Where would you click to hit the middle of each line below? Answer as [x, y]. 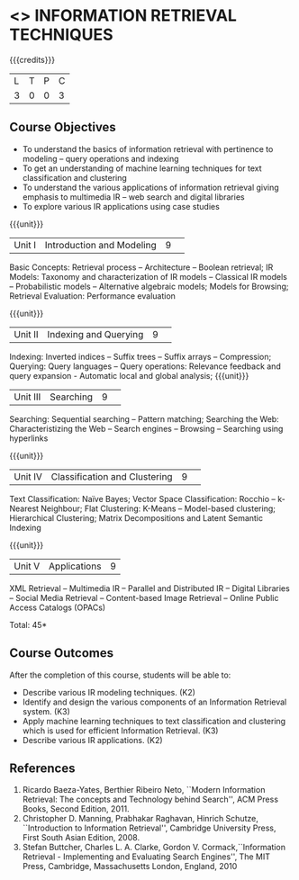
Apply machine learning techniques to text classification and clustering [154, 721]
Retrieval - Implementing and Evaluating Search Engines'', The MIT [146, 857]
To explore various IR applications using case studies [121, 206]
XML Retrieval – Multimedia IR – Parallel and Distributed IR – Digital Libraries [149, 588]
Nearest [24, 508]
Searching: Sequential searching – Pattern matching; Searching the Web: [144, 418]
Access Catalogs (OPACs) [58, 607]
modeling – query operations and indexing [100, 158]
